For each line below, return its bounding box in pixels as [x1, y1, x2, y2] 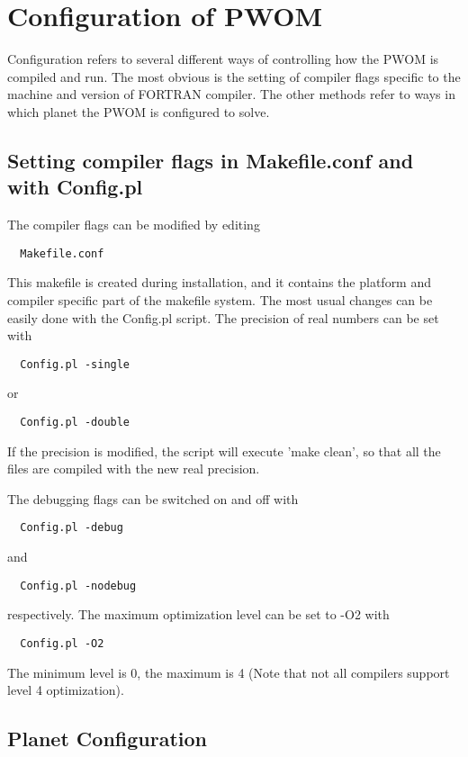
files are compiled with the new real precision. [7, 459, 260, 478]
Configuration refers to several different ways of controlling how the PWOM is [7, 50, 439, 68]
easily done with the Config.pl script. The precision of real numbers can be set [7, 308, 439, 327]
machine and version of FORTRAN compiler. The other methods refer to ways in [7, 85, 455, 104]
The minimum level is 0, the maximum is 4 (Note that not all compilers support [7, 662, 450, 681]
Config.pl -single [20, 357, 130, 371]
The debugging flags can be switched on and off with [7, 489, 299, 508]
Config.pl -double [20, 415, 130, 428]
